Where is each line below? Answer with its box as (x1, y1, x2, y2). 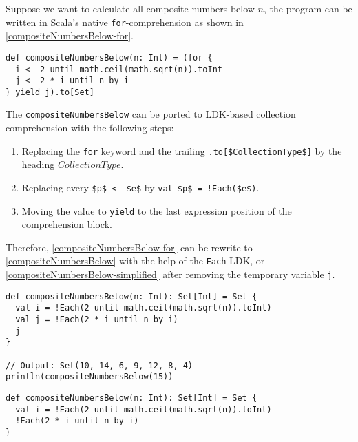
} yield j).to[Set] (6, 87, 94, 97)
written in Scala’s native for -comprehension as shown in (6, 14, 244, 29)
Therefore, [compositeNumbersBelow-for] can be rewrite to (6, 240, 253, 254)
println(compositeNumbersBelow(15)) (6, 372, 173, 382)
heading (21, 157, 55, 171)
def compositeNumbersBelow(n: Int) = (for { (6, 52, 213, 63)
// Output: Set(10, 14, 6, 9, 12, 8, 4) (6, 360, 193, 370)
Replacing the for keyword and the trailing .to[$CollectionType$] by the (21, 143, 342, 158)
